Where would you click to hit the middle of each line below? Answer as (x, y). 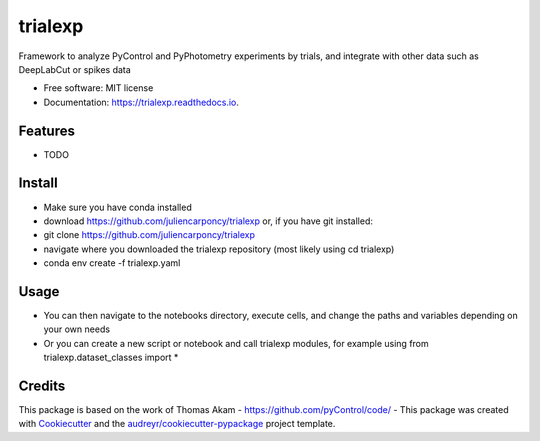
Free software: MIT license (98, 88)
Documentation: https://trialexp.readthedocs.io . (141, 102)
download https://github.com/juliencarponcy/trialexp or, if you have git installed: (208, 221)
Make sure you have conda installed (117, 207)
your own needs (76, 329)
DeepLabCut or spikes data (75, 69)
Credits (42, 385)
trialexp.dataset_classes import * (111, 357)
